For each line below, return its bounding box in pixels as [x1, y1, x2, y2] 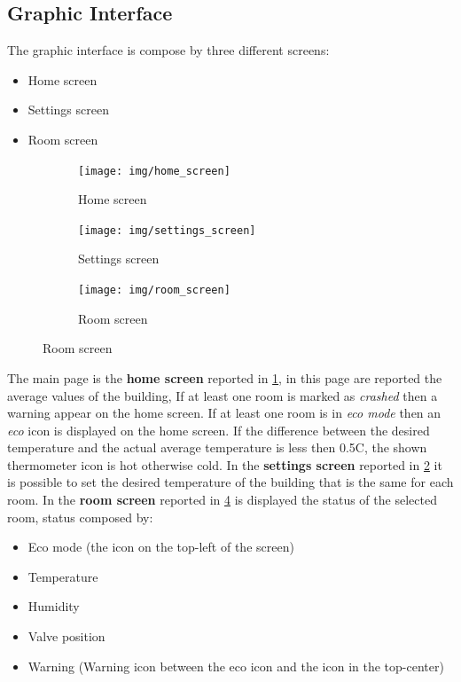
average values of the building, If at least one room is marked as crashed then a [7, 386, 438, 404]
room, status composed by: [7, 507, 153, 526]
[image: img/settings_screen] [78, 223, 256, 237]
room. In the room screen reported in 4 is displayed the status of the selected [7, 490, 437, 509]
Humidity [27, 597, 80, 615]
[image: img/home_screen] [78, 164, 230, 177]
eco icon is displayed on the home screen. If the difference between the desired [7, 420, 430, 439]
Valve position [27, 627, 105, 646]
